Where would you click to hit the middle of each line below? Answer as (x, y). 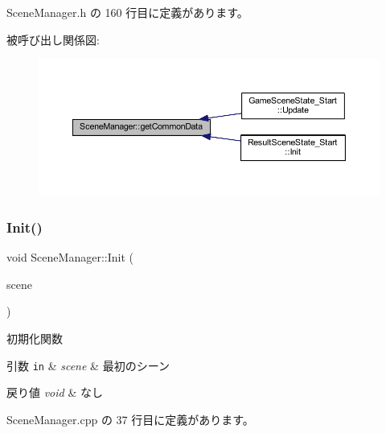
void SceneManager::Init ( (70, 257)
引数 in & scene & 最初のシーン (88, 365)
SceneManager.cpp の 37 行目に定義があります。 (130, 419)
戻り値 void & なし (55, 392)
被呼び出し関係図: (53, 39)
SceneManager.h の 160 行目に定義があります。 (127, 12)
